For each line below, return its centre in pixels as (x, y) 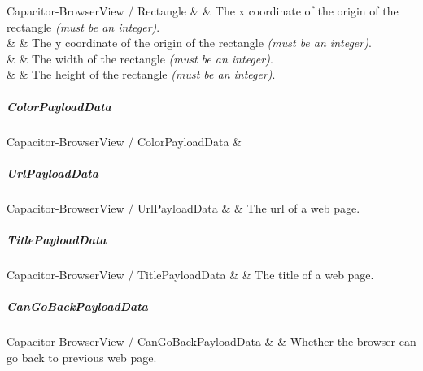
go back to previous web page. (82, 357)
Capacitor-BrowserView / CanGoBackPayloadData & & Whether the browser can (211, 341)
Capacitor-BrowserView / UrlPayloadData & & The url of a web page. (183, 207)
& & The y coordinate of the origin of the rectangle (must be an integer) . (189, 43)
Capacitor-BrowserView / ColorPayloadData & (124, 141)
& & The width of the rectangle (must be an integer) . (140, 58)
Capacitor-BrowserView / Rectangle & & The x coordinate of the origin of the (203, 11)
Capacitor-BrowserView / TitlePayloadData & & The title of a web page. (190, 274)
